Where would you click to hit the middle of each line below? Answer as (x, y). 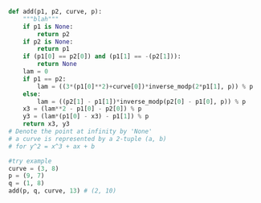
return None (57, 64)
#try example (30, 161)
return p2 (53, 34)
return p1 (53, 49)
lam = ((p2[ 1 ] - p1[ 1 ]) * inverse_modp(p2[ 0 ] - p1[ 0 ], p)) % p (142, 101)
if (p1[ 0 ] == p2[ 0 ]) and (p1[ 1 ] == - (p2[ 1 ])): (102, 56)
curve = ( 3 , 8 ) (34, 168)
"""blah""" (41, 19)
